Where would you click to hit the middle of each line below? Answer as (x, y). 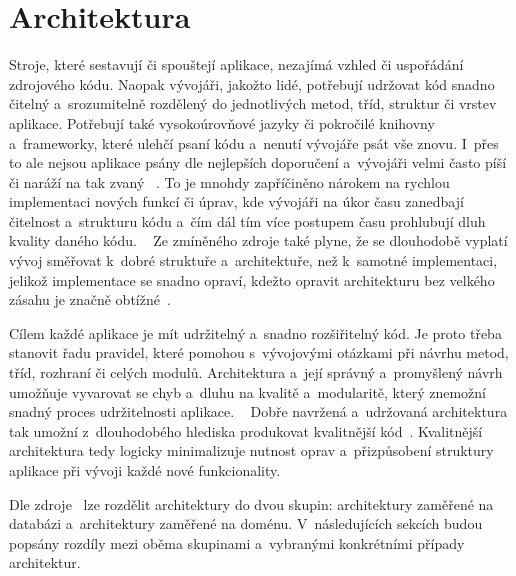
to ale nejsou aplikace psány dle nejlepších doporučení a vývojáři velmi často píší (258, 162)
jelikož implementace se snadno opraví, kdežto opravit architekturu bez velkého (252, 279)
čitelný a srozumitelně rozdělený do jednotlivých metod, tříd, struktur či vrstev (253, 103)
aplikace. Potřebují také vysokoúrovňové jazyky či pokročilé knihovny (222, 122)
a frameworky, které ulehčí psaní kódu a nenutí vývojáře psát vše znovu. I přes (254, 142)
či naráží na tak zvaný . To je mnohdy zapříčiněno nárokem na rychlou (229, 181)
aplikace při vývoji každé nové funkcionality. (145, 470)
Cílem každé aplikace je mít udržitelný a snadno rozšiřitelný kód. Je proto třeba (255, 332)
